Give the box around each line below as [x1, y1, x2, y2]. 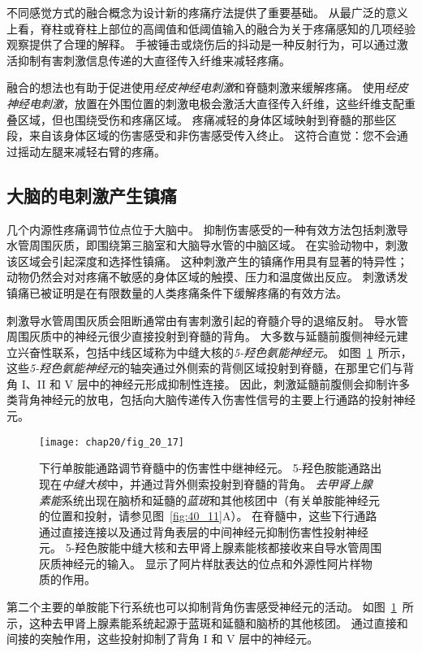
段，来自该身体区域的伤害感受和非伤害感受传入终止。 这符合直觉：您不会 [6, 127, 397, 144]
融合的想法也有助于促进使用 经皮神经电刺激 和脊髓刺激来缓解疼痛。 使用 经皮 [6, 79, 408, 96]
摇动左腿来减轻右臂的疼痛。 [17, 142, 166, 159]
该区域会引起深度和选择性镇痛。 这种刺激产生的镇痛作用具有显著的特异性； [6, 252, 408, 269]
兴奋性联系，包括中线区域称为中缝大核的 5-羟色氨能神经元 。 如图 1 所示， [17, 343, 412, 360]
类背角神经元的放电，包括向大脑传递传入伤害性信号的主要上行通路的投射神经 [6, 391, 416, 408]
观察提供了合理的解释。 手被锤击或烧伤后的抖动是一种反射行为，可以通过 [6, 36, 397, 53]
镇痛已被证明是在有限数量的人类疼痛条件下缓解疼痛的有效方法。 [6, 284, 347, 301]
